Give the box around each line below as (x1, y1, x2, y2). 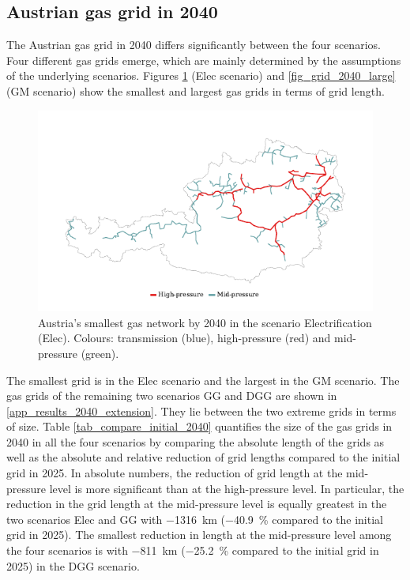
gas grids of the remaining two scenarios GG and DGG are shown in (6, 387, 337, 404)
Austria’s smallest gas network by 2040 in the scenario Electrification (38, 314, 372, 330)
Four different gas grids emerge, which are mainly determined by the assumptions (6, 51, 401, 68)
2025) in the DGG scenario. (6, 557, 140, 574)
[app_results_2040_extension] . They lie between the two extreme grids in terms (6, 402, 397, 419)
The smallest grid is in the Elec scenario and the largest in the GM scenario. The (6, 371, 400, 388)
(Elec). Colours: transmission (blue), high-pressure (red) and (38, 330, 331, 346)
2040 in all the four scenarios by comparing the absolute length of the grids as (6, 433, 385, 450)
